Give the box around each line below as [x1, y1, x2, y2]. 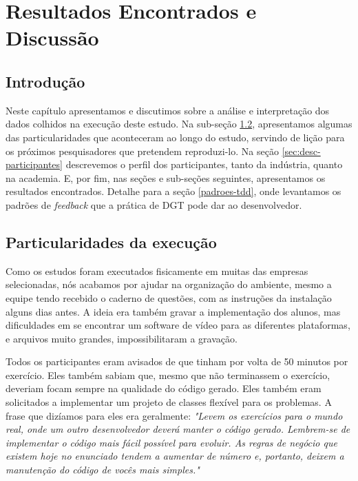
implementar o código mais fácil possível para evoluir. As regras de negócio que [6, 435, 337, 449]
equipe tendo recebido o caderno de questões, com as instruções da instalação [6, 290, 332, 305]
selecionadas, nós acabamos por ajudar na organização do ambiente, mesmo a [6, 277, 332, 291]
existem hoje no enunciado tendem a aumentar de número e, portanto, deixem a [6, 449, 344, 463]
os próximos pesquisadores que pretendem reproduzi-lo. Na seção [6, 143, 279, 158]
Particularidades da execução [6, 231, 217, 252]
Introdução [6, 70, 85, 92]
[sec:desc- [282, 143, 321, 158]
